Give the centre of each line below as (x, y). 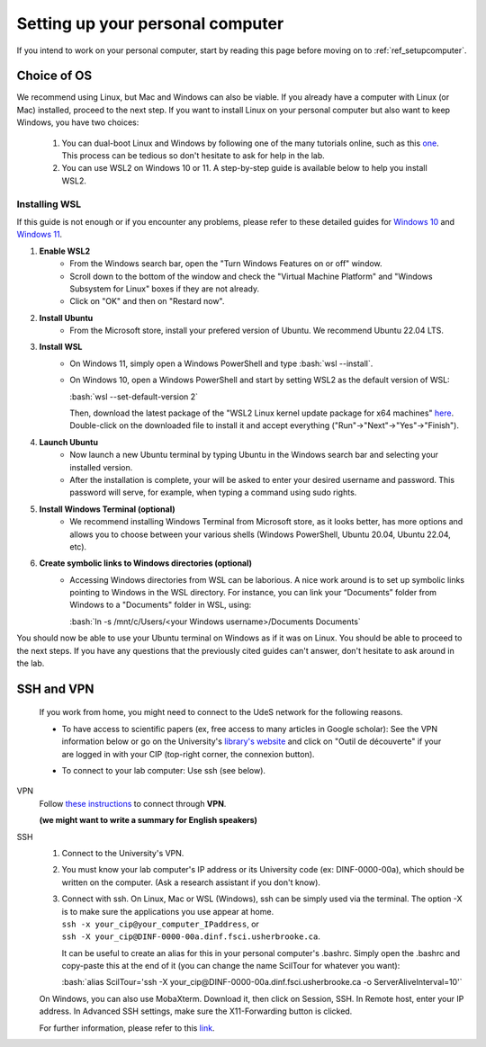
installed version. (101, 467)
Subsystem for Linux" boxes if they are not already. (165, 289)
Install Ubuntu (66, 318)
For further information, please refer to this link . (127, 1028)
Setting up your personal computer (150, 23)
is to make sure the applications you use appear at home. (168, 911)
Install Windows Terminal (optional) (107, 509)
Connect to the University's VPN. (123, 853)
